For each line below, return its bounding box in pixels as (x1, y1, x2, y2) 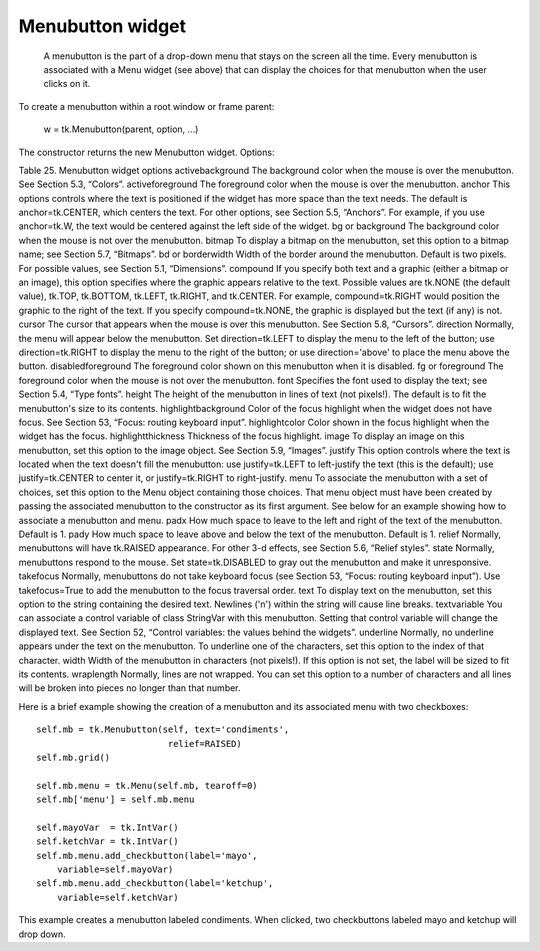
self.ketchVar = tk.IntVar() (36, 836, 179, 847)
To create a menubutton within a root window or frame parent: (18, 100, 275, 112)
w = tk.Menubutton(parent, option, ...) (43, 123, 199, 135)
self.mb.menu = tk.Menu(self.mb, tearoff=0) (36, 780, 259, 791)
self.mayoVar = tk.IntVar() (36, 821, 179, 833)
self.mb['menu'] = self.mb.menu (36, 794, 195, 805)
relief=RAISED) (167, 738, 242, 749)
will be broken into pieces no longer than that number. (18, 682, 241, 694)
